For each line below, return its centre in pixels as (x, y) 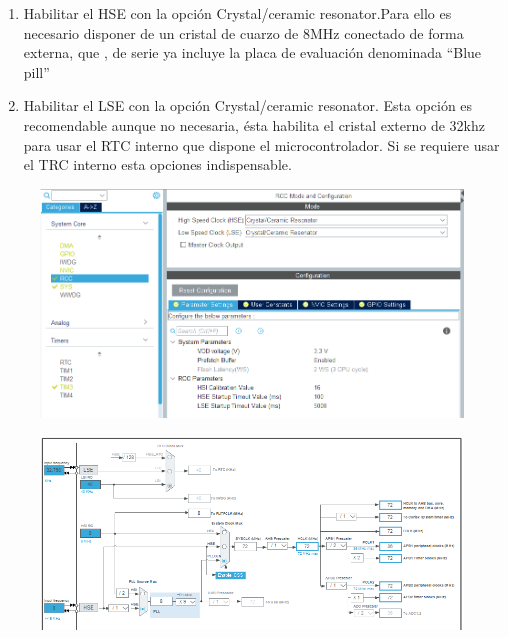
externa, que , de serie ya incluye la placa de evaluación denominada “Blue (252, 52)
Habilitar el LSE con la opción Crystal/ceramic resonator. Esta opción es (248, 105)
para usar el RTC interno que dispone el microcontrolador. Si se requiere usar (261, 144)
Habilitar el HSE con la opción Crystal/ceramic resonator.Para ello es (237, 13)
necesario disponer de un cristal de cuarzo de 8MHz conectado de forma (243, 32)
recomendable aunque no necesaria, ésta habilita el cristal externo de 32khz (254, 124)
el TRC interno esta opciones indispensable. (157, 164)
